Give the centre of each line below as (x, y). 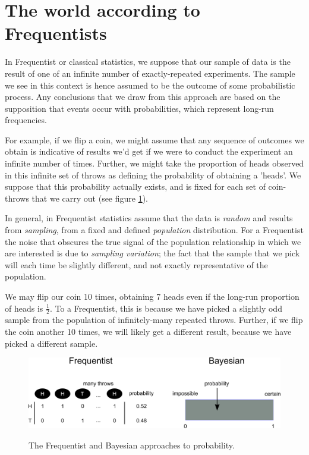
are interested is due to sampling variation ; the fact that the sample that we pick (152, 253)
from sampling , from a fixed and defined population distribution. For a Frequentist (154, 230)
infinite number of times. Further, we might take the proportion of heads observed (154, 163)
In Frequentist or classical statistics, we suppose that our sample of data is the (148, 62)
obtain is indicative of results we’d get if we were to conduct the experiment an (149, 151)
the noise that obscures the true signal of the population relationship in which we (153, 241)
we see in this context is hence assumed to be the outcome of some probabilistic (150, 85)
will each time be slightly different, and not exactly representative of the (136, 264)
